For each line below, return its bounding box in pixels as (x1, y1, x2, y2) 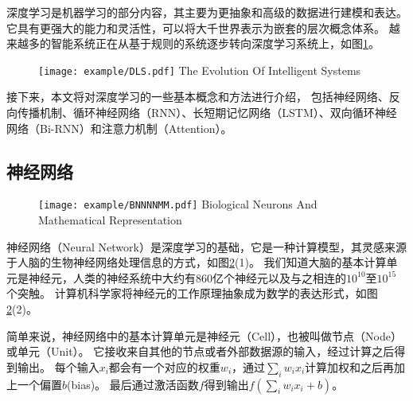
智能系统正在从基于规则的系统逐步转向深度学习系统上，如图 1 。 (50, 35, 380, 52)
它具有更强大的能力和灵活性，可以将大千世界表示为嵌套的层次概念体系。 (6, 19, 385, 36)
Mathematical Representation (38, 212, 182, 228)
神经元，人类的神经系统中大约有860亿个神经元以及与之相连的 (28, 269, 346, 286)
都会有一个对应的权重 (108, 358, 220, 375)
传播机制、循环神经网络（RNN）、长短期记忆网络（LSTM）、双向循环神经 (17, 104, 397, 121)
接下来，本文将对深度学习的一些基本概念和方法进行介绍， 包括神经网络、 (6, 88, 389, 105)
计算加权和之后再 (305, 358, 395, 375)
